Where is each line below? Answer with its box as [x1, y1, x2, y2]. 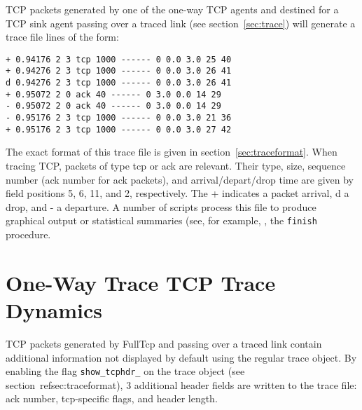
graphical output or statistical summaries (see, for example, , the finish [6, 213, 317, 228]
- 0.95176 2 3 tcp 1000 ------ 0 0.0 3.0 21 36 [6, 113, 232, 123]
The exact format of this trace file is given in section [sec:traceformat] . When [6, 144, 337, 159]
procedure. [6, 227, 51, 241]
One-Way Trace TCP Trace [6, 268, 276, 296]
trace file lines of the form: [6, 29, 119, 44]
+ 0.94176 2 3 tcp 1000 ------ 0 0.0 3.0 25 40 [6, 54, 232, 64]
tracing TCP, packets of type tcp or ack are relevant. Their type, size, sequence [6, 158, 346, 172]
